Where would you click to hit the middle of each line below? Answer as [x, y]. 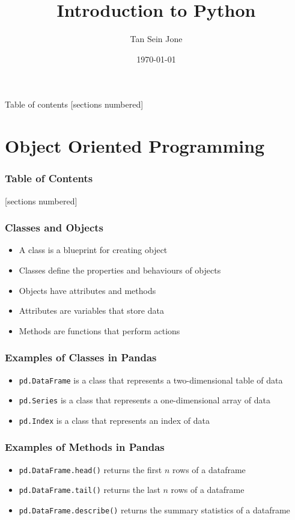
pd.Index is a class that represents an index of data [114, 420]
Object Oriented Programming [135, 146]
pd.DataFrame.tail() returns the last [90, 490]
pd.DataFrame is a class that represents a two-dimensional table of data [151, 380]
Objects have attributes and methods [87, 290]
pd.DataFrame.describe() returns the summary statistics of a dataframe [154, 510]
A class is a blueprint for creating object [93, 250]
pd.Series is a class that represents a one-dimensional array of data [144, 400]
